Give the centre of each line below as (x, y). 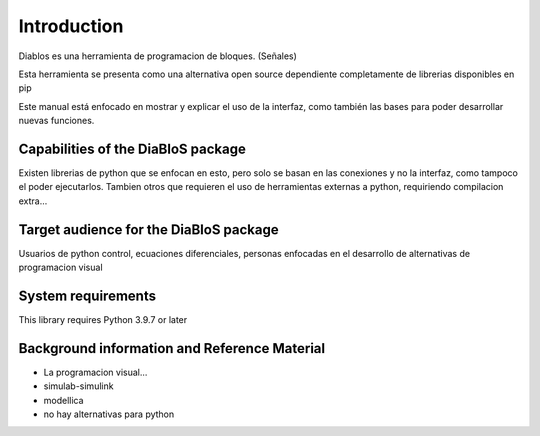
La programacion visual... (95, 372)
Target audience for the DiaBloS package (148, 229)
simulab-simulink (78, 386)
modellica (63, 400)
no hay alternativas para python (109, 414)
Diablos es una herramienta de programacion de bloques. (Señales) (157, 56)
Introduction (71, 26)
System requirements (87, 295)
